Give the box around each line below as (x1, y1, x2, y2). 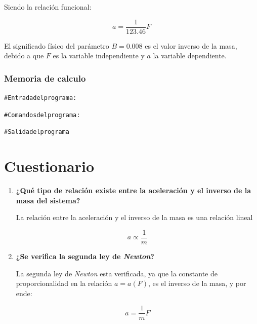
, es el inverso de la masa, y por (148, 278, 246, 289)
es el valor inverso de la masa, (145, 40, 237, 51)
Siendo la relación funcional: (4, 2, 92, 12)
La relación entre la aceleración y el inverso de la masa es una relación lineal (16, 212, 253, 223)
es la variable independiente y (53, 50, 145, 61)
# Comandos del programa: (4, 111, 80, 119)
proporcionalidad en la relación (16, 278, 112, 289)
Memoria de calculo (4, 71, 86, 84)
